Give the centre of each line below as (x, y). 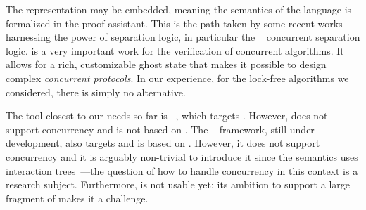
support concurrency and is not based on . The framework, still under (160, 129)
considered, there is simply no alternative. (96, 92)
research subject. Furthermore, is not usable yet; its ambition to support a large (178, 184)
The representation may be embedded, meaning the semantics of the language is (179, 9)
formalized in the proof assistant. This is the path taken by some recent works (174, 23)
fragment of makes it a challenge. (77, 198)
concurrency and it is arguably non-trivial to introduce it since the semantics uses (182, 156)
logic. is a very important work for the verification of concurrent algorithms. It (175, 50)
